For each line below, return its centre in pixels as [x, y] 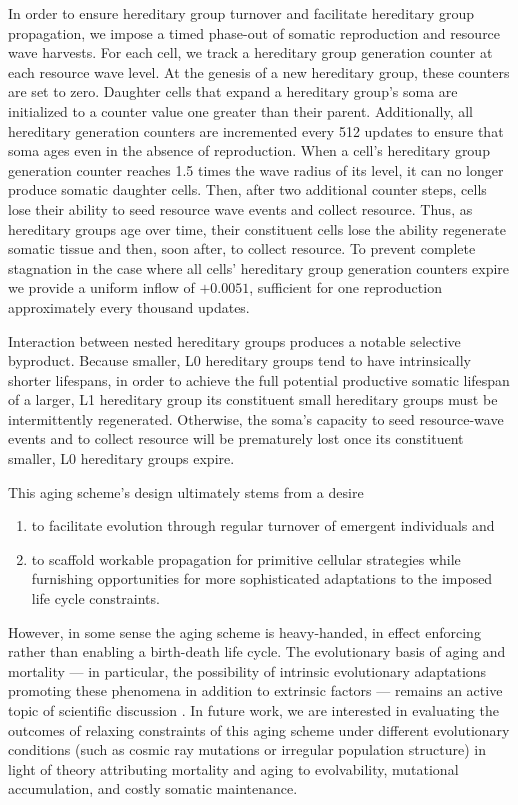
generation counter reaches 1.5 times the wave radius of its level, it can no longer [256, 169]
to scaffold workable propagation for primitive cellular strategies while [246, 558]
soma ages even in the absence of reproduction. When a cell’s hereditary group [249, 150]
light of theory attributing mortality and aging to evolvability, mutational [233, 768]
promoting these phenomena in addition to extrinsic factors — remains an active [255, 690]
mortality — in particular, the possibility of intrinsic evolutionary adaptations [247, 670]
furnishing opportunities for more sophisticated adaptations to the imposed [262, 578]
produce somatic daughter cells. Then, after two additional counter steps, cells [247, 189]
